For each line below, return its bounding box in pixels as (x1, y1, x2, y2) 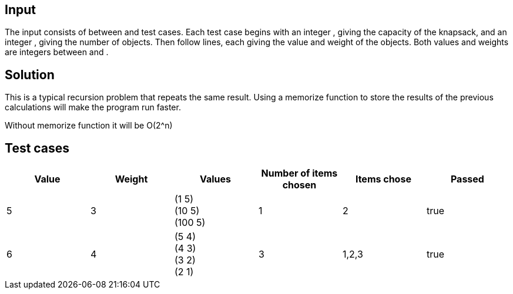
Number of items (261, 167, 338, 180)
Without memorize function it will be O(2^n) (5, 120, 173, 131)
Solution (5, 67, 55, 82)
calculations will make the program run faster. (5, 102, 181, 113)
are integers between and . (5, 47, 109, 58)
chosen (282, 179, 317, 191)
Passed (450, 173, 484, 185)
